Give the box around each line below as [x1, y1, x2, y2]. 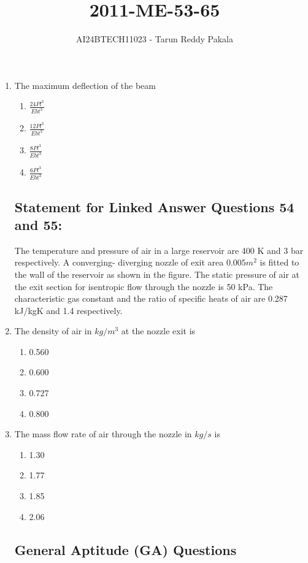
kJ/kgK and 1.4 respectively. [14, 304, 123, 316]
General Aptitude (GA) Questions [14, 540, 237, 559]
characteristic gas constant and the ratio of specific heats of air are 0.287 [14, 292, 288, 305]
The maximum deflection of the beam [14, 79, 156, 91]
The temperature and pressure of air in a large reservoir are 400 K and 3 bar [14, 243, 304, 256]
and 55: [14, 215, 63, 234]
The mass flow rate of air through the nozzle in [14, 427, 192, 440]
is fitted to [260, 256, 299, 269]
